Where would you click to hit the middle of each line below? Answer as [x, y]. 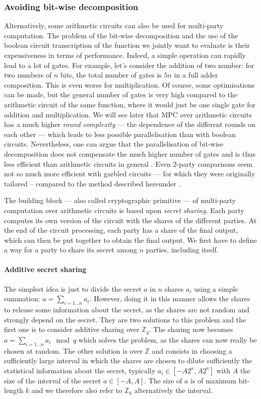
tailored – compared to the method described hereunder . [92, 183]
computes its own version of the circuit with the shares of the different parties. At [130, 220]
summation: [22, 298]
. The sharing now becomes [191, 329]
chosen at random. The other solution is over [73, 350]
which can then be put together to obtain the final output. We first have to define [130, 240]
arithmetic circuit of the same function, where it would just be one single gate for [130, 104]
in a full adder [196, 75]
